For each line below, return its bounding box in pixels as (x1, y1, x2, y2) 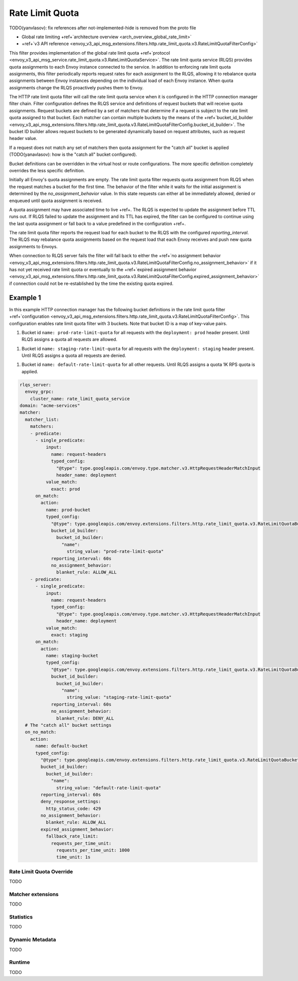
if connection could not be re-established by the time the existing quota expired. (9, 280, 174, 286)
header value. (9, 136, 37, 141)
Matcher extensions (9, 891, 59, 898)
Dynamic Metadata (9, 936, 57, 943)
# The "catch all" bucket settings (25, 722, 112, 728)
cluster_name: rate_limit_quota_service (30, 396, 130, 402)
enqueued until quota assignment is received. (9, 198, 103, 204)
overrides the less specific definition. (9, 167, 85, 173)
